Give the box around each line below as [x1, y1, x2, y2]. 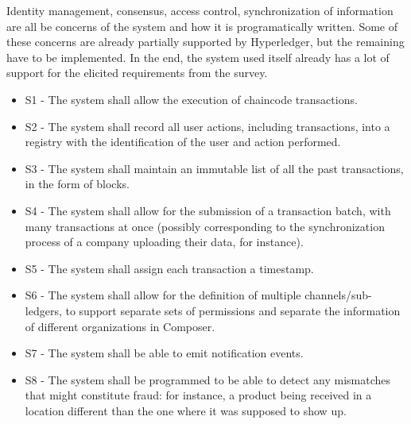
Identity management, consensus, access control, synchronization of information [6, 2, 394, 18]
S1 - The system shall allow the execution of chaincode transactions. [25, 91, 358, 107]
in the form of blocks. [25, 175, 130, 192]
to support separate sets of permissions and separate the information [65, 302, 401, 318]
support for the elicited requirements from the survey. [6, 64, 268, 81]
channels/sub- [304, 287, 372, 303]
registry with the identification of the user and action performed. [25, 133, 341, 150]
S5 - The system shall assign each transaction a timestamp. [25, 260, 314, 276]
